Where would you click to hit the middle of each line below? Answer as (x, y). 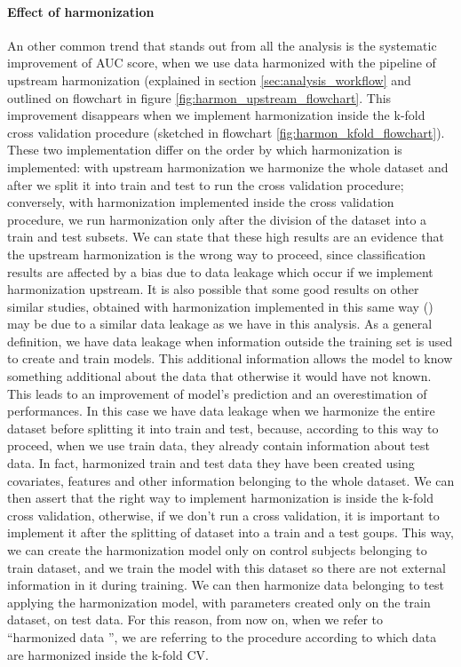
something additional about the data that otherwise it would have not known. (219, 376)
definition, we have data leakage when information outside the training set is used (230, 341)
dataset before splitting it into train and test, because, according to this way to (223, 428)
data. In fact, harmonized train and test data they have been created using (211, 463)
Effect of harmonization (81, 11)
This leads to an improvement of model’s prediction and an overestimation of (217, 393)
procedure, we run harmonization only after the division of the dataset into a (217, 219)
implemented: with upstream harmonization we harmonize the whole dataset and (228, 167)
